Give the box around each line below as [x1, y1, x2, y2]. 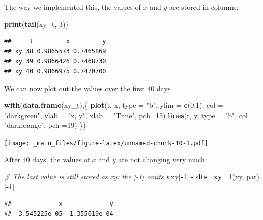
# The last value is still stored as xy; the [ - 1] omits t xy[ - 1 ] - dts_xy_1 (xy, [4, 171, 244, 182]
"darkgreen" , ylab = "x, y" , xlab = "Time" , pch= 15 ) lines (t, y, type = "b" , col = [4, 109, 256, 120]
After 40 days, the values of [4, 154, 90, 164]
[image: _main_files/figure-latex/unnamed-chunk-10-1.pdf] [4, 139, 208, 147]
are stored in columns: [169, 2, 239, 12]
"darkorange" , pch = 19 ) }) [4, 120, 86, 130]
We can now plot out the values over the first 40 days [4, 82, 171, 93]
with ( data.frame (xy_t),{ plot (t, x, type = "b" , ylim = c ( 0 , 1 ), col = [4, 100, 223, 111]
